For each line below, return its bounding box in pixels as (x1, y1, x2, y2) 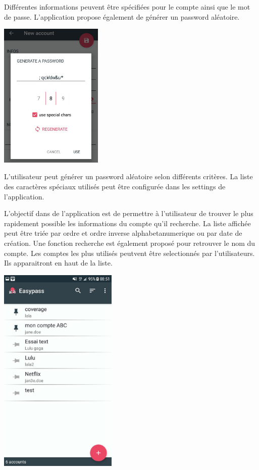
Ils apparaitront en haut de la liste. (4, 257, 113, 268)
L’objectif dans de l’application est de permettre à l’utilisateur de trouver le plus (4, 208, 253, 219)
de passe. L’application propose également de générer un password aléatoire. (4, 11, 240, 22)
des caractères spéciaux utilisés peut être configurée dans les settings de (4, 181, 226, 191)
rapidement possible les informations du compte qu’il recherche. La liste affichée (4, 218, 251, 228)
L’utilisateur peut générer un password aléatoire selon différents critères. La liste (4, 171, 253, 182)
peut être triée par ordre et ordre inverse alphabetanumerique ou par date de (4, 228, 242, 238)
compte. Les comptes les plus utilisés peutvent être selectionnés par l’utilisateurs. (4, 247, 255, 258)
